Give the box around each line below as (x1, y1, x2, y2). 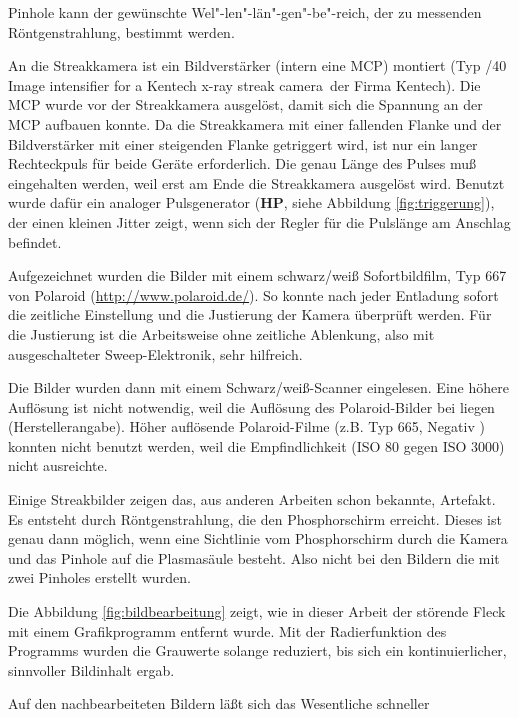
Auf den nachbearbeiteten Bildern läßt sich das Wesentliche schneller (8, 693, 430, 714)
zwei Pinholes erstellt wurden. (8, 567, 191, 588)
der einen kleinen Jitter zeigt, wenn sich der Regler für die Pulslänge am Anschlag (8, 211, 511, 232)
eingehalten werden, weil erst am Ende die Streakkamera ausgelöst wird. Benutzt (8, 172, 505, 193)
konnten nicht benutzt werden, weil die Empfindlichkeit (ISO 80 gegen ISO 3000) (8, 435, 505, 456)
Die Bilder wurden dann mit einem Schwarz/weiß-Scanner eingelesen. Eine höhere (8, 377, 509, 398)
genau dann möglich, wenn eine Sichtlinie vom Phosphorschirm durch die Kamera (8, 528, 508, 549)
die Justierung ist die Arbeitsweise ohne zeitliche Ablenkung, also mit (8, 323, 435, 344)
